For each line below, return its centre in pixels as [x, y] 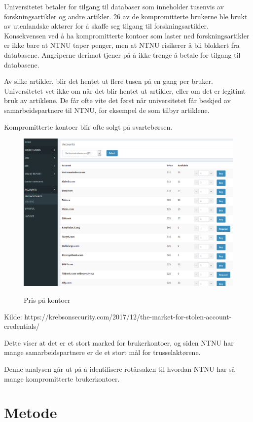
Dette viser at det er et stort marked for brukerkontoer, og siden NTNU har [119, 342]
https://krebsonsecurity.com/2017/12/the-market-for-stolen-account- [128, 316]
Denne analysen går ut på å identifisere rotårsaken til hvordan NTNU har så [120, 369]
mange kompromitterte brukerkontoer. [62, 378]
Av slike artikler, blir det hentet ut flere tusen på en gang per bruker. [108, 81]
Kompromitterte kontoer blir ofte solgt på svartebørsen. [88, 126]
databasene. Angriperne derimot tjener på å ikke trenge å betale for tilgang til [122, 54]
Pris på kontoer [47, 300]
